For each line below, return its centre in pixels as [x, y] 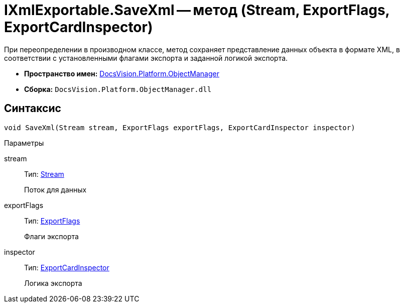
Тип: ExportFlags [52, 221]
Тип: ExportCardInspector [67, 267]
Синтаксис [33, 109]
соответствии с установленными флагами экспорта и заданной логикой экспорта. [146, 58]
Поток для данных [55, 189]
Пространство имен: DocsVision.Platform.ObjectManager [122, 73]
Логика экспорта [53, 283]
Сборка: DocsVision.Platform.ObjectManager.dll [118, 89]
